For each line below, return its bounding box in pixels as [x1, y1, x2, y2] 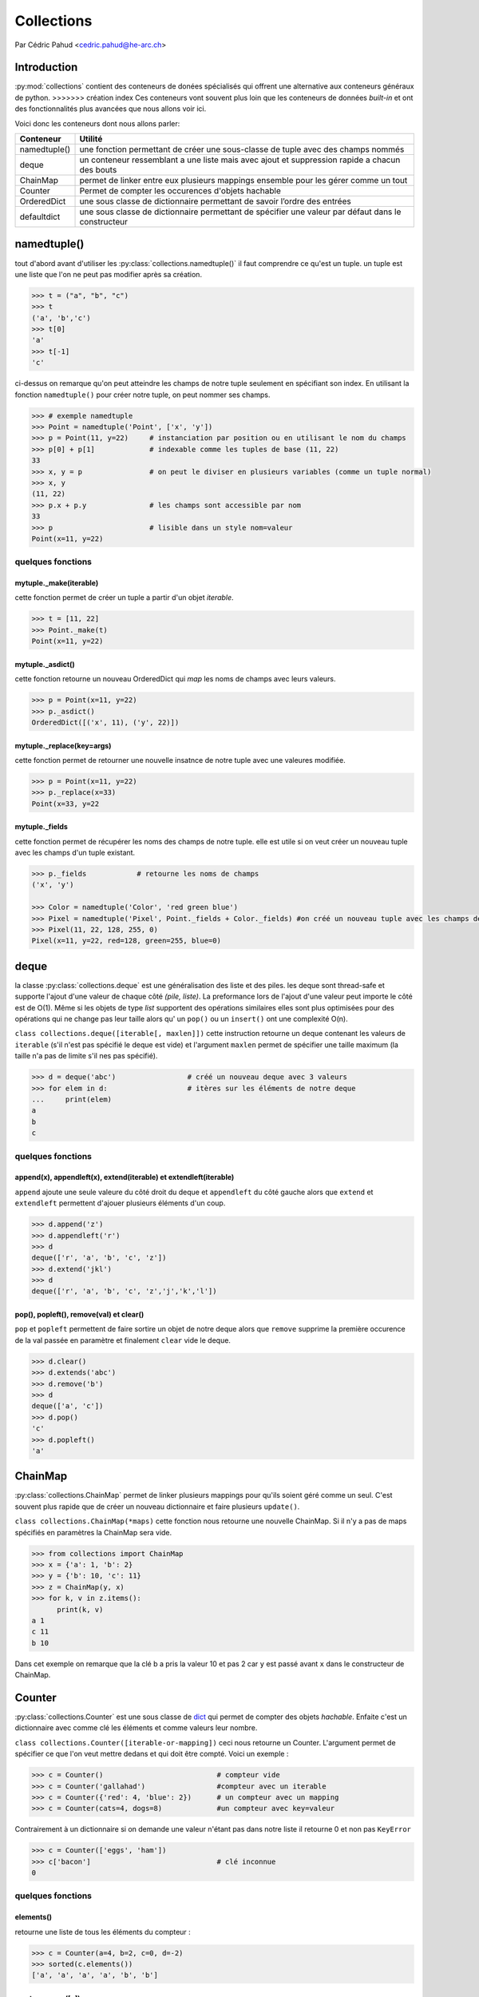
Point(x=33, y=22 [31, 799, 100, 808]
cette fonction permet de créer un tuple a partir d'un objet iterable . [14, 593, 235, 602]
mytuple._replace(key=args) [14, 740, 112, 750]
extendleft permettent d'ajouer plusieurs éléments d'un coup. [14, 1198, 226, 1208]
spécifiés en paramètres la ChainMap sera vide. [14, 1527, 172, 1537]
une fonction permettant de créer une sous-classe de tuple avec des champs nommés [79, 144, 405, 155]
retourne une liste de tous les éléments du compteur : [14, 1927, 191, 1936]
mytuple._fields [14, 822, 68, 832]
